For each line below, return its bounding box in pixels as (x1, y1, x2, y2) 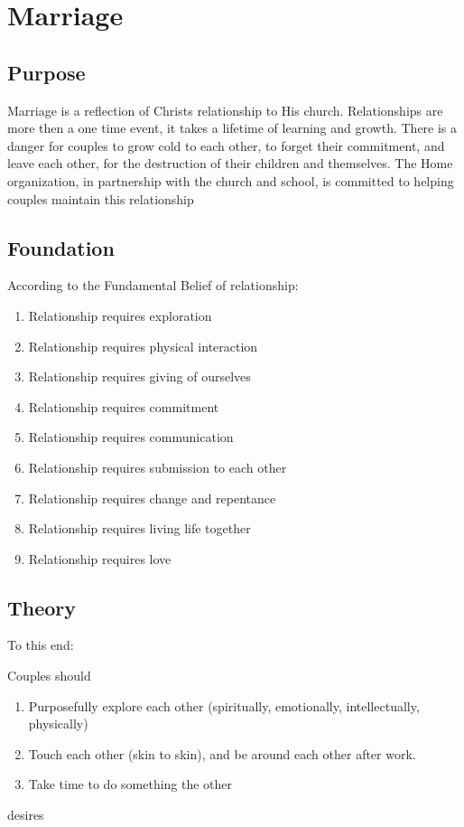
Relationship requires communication (28, 428, 234, 446)
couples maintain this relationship (7, 189, 194, 208)
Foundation (7, 233, 115, 261)
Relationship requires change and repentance (28, 488, 276, 507)
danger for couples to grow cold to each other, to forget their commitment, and (7, 136, 445, 155)
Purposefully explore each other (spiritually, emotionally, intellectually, (28, 696, 420, 715)
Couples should (7, 666, 91, 685)
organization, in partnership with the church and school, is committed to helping (7, 171, 454, 190)
